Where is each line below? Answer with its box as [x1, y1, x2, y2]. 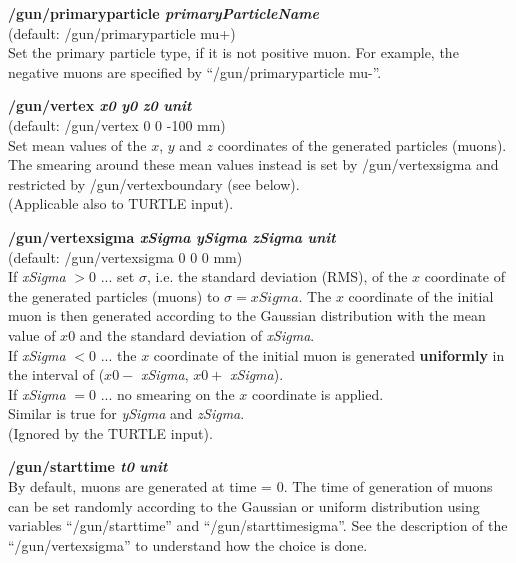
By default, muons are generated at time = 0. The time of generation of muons [8, 476, 493, 497]
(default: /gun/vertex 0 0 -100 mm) [8, 114, 226, 135]
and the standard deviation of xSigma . [79, 324, 315, 345]
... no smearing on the [100, 383, 235, 404]
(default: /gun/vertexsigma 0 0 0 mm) [8, 246, 243, 267]
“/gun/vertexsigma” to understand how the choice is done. [8, 534, 368, 555]
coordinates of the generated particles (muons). [217, 134, 507, 155]
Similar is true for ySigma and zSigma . [8, 403, 245, 424]
